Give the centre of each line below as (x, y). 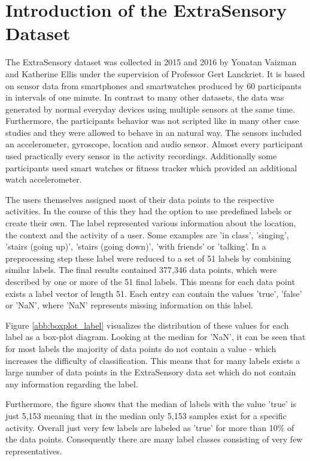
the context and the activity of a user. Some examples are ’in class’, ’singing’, (147, 234)
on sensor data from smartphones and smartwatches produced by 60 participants (154, 85)
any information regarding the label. (72, 383)
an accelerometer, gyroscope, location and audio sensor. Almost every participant (154, 144)
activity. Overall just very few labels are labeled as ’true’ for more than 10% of (150, 427)
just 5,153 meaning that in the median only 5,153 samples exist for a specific (146, 415)
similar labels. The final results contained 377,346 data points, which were (141, 270)
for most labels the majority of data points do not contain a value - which (141, 348)
